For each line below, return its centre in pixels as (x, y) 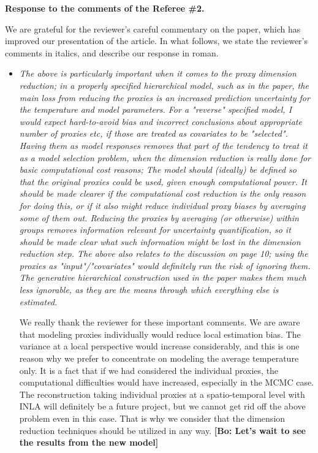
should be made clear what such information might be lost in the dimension (160, 241)
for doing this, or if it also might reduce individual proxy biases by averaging (162, 205)
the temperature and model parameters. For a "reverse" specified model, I (156, 109)
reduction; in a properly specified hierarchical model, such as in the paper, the (164, 85)
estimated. (38, 301)
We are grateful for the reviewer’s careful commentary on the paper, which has (153, 29)
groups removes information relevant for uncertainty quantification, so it (155, 230)
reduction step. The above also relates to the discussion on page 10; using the (164, 253)
